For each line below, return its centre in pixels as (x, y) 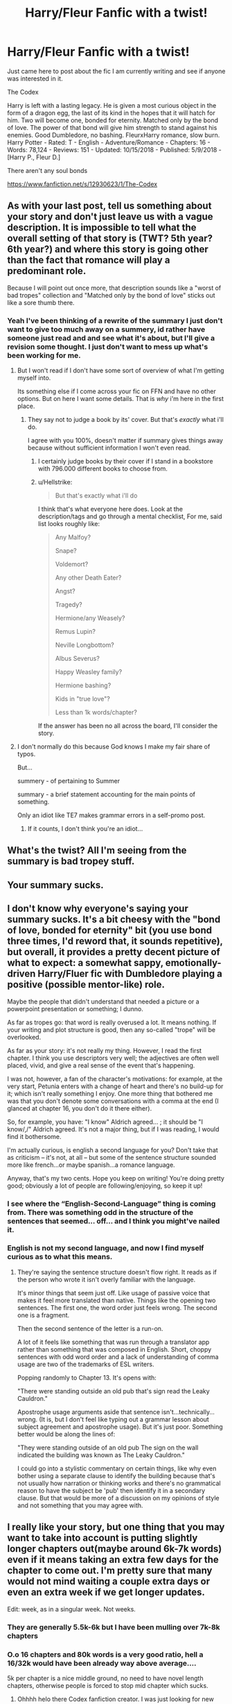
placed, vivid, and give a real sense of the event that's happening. (101, 1065)
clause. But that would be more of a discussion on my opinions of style (118, 1498)
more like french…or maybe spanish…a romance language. (91, 1165)
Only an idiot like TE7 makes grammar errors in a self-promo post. (111, 815)
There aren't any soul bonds (47, 170)
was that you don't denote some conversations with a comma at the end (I (113, 1101)
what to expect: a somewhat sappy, (86, 963)
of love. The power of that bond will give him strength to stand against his (112, 127)
